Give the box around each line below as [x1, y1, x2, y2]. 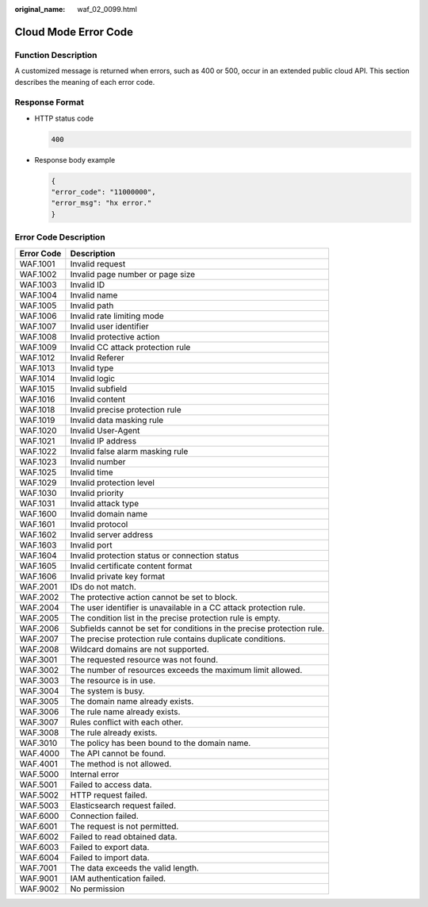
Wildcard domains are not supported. [70, 644, 209, 655]
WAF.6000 [19, 810, 59, 821]
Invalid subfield [70, 383, 128, 394]
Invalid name [70, 290, 118, 301]
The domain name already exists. [70, 695, 194, 706]
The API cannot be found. [70, 748, 166, 759]
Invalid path [70, 300, 114, 311]
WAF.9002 [19, 883, 59, 894]
